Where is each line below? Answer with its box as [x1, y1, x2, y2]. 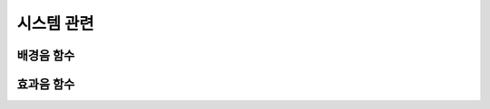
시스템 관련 [16, 14, 94, 33]
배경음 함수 [16, 48, 75, 63]
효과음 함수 [16, 77, 75, 92]
